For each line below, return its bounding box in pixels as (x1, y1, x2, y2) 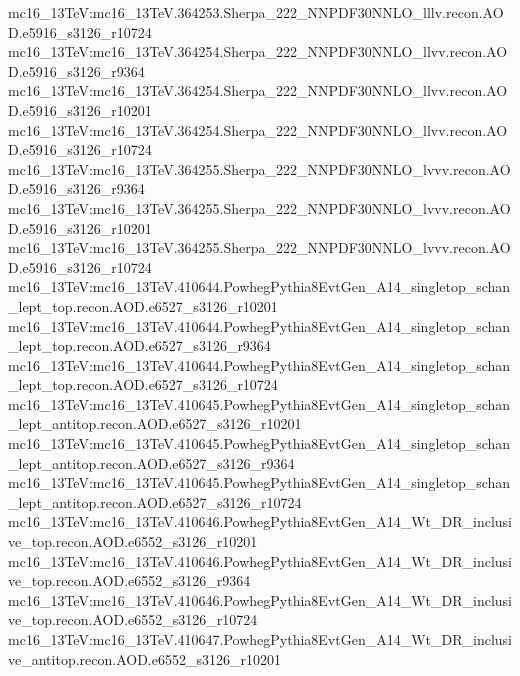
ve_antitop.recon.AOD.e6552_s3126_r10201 (8, 648, 281, 669)
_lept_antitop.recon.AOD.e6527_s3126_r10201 (8, 413, 302, 434)
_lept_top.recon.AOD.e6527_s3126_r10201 (8, 295, 278, 316)
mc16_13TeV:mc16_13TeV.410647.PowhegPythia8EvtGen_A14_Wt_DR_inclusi (8, 629, 513, 649)
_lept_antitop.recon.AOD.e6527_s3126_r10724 (8, 491, 302, 512)
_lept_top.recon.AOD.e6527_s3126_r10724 (8, 374, 278, 395)
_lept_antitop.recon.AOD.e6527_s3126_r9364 (8, 452, 295, 473)
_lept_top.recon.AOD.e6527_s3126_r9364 (8, 335, 271, 356)
